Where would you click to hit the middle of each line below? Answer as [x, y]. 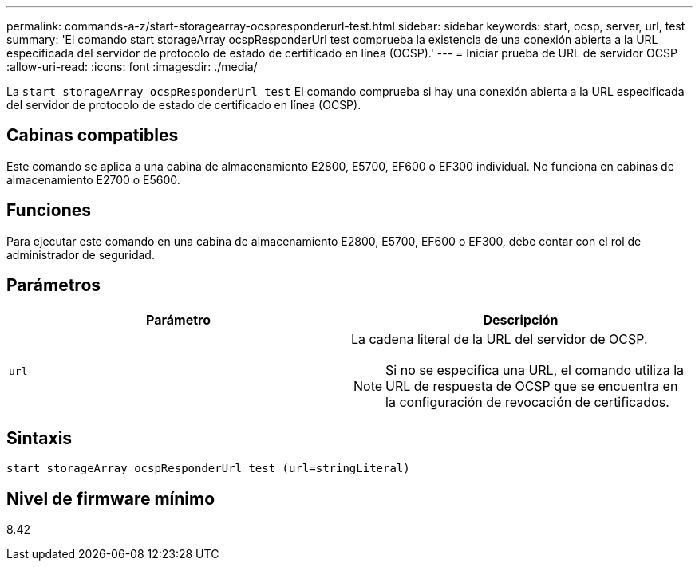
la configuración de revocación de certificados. [527, 402]
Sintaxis [39, 438]
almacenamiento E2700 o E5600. [93, 179]
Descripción [521, 319]
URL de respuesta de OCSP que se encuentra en [532, 386]
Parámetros [54, 285]
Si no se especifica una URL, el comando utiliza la [535, 370]
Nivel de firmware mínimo [111, 498]
